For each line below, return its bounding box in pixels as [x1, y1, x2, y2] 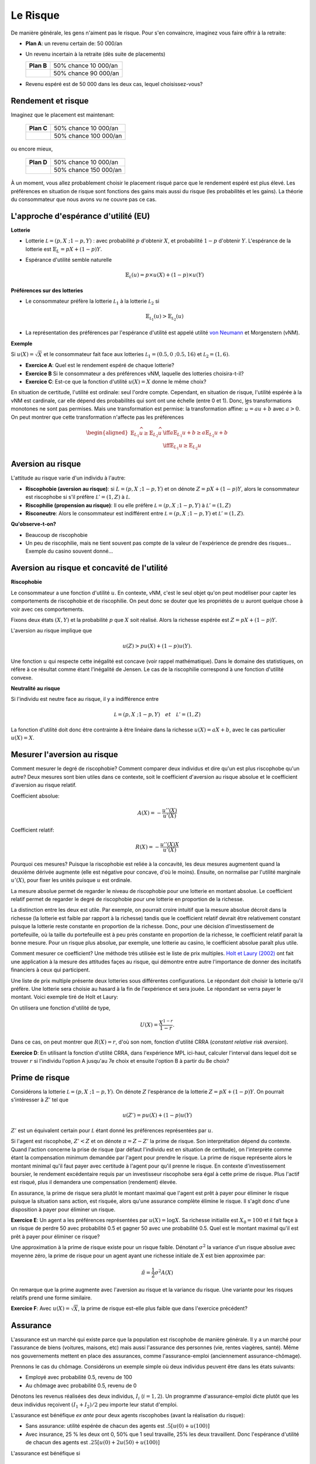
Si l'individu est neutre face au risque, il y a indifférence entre [11, 696, 159, 703]
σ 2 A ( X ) [154, 1268, 174, 1276]
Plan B [29, 61, 47, 70]
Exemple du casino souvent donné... [25, 548, 114, 555]
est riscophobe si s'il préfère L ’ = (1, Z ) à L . [25, 494, 131, 501]
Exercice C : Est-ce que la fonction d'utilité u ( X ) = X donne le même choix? [25, 378, 207, 385]
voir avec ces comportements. [11, 606, 84, 613]
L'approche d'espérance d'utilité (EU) [11, 211, 150, 221]
